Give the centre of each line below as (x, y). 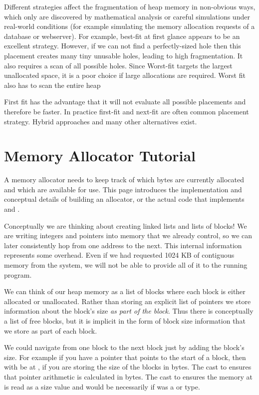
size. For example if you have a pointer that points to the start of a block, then (125, 357)
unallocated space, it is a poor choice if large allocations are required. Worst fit (125, 75)
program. (18, 274)
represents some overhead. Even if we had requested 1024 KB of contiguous (119, 255)
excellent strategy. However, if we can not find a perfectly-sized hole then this (123, 46)
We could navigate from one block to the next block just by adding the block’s (124, 347)
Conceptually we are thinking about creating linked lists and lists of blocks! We (126, 225)
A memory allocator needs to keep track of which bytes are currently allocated (124, 180)
